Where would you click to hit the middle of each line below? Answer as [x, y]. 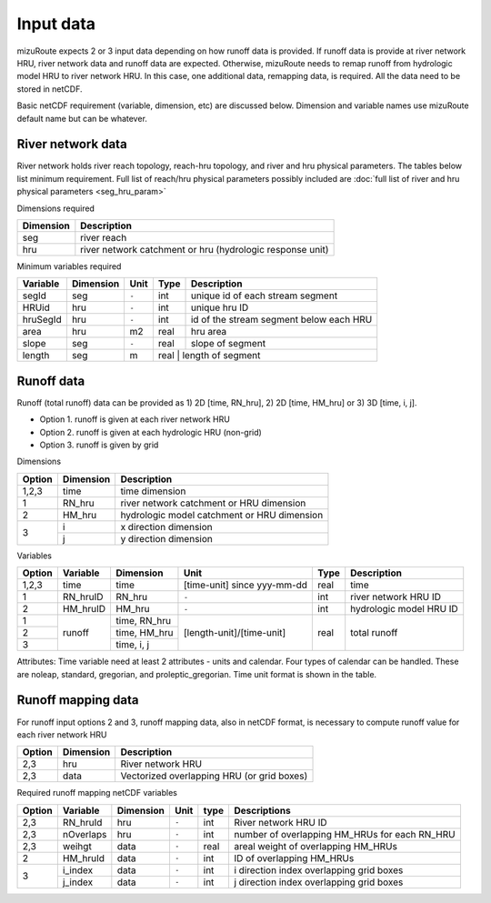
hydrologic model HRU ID [404, 609]
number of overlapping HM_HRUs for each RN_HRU [344, 834]
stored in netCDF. [50, 89]
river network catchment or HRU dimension [213, 503]
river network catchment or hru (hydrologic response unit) [205, 249]
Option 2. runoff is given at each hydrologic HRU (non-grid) [151, 432]
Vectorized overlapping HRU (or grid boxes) [214, 776]
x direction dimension [166, 527]
